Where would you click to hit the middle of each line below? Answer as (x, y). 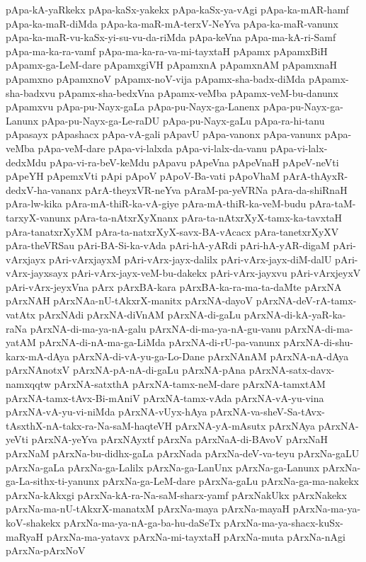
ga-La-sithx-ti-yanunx (53, 481)
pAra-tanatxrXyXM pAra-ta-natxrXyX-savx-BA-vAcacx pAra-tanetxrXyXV (172, 231)
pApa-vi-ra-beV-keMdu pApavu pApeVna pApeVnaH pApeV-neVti (194, 162)
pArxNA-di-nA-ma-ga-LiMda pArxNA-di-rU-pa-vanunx (160, 342)
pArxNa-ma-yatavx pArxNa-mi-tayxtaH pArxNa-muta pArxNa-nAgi (196, 536)
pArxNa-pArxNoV (46, 550)
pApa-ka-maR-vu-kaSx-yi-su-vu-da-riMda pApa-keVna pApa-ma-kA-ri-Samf (171, 37)
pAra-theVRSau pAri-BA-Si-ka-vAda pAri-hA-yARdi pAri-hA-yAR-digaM (168, 245)
